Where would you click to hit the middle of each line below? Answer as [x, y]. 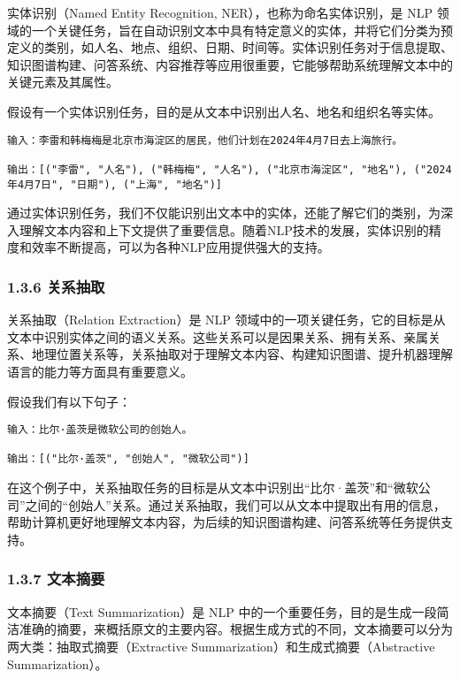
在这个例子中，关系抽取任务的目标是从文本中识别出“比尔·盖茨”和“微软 [213, 488]
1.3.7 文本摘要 [56, 579]
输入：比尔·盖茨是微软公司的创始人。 [100, 430]
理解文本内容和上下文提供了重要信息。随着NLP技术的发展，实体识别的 [224, 229]
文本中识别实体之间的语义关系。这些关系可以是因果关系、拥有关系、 [205, 336]
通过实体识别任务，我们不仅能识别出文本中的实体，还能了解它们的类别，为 [224, 213]
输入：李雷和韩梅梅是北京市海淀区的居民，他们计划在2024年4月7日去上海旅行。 [205, 140]
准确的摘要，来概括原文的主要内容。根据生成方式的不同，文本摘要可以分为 [236, 629]
